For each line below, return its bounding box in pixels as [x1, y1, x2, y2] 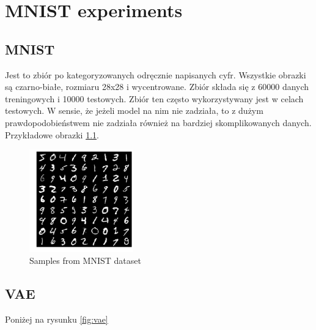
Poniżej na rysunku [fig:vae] [5, 312, 108, 325]
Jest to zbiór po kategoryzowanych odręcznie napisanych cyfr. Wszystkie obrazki [5, 68, 306, 81]
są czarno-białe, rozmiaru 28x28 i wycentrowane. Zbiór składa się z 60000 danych [5, 80, 309, 93]
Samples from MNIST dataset [29, 254, 141, 267]
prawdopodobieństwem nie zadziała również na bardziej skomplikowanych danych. [5, 116, 312, 129]
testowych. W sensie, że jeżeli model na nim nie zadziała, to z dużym [5, 104, 263, 117]
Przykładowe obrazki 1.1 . [5, 128, 99, 141]
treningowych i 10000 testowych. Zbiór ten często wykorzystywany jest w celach [5, 92, 304, 105]
